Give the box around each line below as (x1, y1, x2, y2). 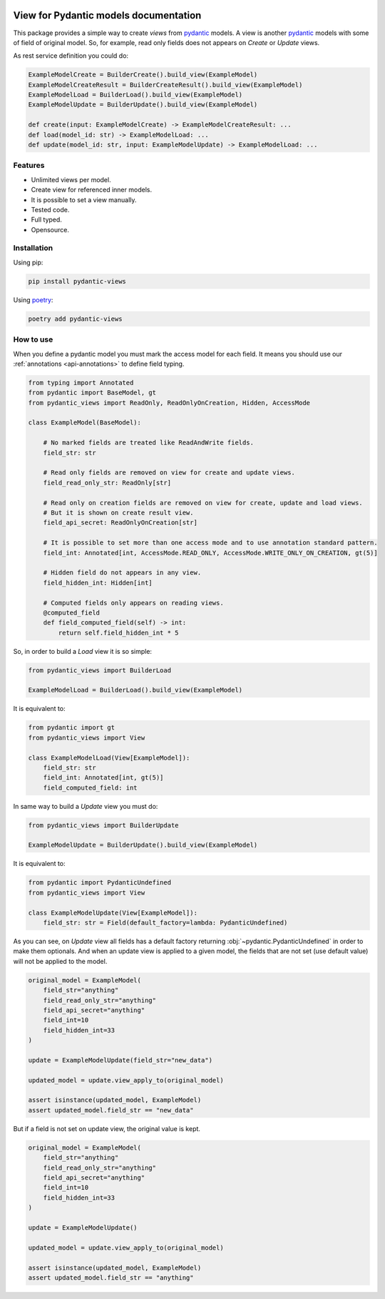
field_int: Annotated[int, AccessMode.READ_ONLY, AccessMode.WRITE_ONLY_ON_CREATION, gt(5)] (43, 549, 378, 557)
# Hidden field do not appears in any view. (43, 569, 202, 577)
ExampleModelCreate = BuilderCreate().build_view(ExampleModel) (28, 71, 258, 79)
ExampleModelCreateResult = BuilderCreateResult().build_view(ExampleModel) (28, 81, 303, 89)
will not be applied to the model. (13, 957, 108, 965)
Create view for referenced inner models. (31, 186, 153, 194)
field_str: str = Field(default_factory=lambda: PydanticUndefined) (43, 919, 288, 927)
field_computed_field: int (43, 783, 138, 792)
